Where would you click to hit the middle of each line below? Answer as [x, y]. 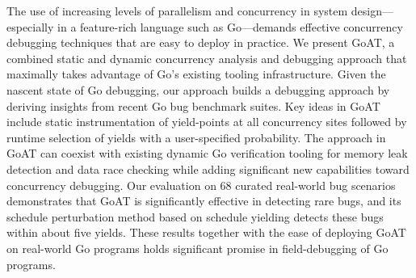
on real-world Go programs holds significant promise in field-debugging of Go [197, 248]
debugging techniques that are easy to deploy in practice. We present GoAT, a [201, 42]
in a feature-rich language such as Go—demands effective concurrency [230, 26]
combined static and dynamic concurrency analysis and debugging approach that [207, 58]
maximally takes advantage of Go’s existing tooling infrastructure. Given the [196, 74]
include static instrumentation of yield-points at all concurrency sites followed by [207, 122]
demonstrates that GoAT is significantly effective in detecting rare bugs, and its [204, 201]
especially [30, 26]
